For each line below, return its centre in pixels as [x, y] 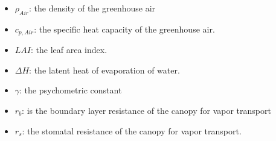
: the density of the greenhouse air [92, 8]
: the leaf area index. [69, 50]
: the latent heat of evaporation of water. [104, 70]
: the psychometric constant [71, 90]
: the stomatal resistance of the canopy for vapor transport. [132, 130]
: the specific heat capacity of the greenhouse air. [124, 29]
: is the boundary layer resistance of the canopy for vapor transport [146, 111]
